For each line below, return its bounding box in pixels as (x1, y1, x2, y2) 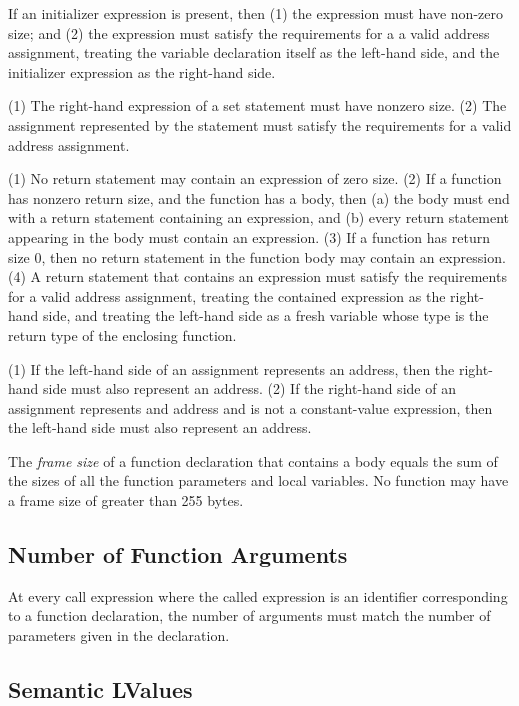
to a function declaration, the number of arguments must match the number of (8, 605, 491, 626)
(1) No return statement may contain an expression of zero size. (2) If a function (8, 168, 502, 189)
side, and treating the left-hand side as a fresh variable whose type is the (43, 305, 489, 326)
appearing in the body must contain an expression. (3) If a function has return (8, 226, 490, 247)
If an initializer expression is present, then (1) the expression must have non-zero (8, 3, 503, 23)
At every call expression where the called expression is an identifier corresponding (8, 585, 508, 606)
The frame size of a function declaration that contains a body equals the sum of (8, 450, 498, 471)
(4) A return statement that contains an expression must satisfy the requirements (8, 266, 507, 287)
